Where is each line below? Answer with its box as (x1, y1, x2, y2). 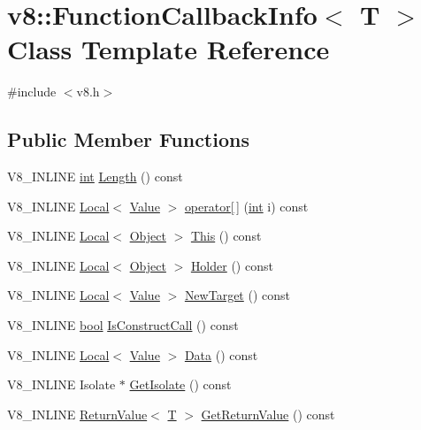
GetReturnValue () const (201, 404, 335, 423)
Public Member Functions (7, 126, 249, 153)
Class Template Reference (7, 31, 330, 67)
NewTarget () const (184, 286, 290, 304)
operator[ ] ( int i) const (184, 196, 309, 215)
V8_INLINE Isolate (7, 375, 116, 394)
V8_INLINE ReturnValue (7, 404, 148, 423)
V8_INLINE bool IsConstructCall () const (7, 316, 239, 334)
